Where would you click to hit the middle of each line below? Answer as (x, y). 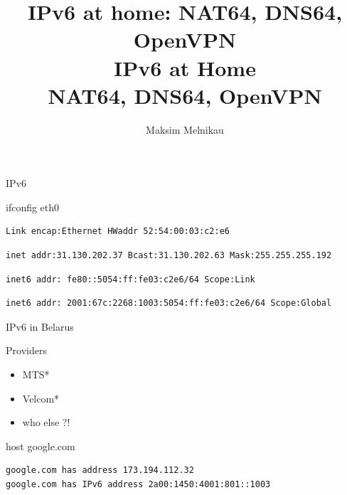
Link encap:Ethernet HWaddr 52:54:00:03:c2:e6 (118, 231)
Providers (26, 350)
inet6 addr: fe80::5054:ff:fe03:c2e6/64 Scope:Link (130, 279)
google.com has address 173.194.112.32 (100, 470)
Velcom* (41, 398)
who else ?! (46, 422)
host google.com (41, 446)
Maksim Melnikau (185, 129)
